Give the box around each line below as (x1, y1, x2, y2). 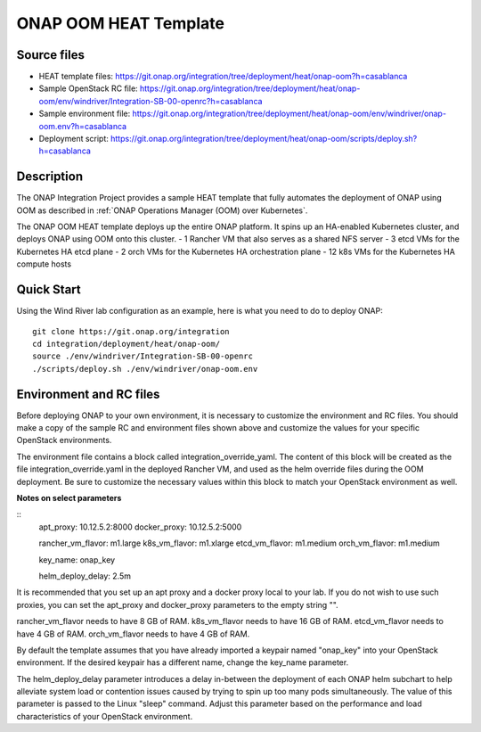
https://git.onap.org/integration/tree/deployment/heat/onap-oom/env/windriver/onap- (132, 108, 447, 119)
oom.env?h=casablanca (38, 120, 127, 131)
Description (16, 169, 84, 185)
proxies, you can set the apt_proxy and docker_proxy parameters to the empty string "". (16, 599, 338, 610)
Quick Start (16, 282, 81, 298)
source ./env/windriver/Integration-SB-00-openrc (32, 351, 254, 361)
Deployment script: (38, 134, 109, 144)
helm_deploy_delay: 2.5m (38, 571, 132, 581)
